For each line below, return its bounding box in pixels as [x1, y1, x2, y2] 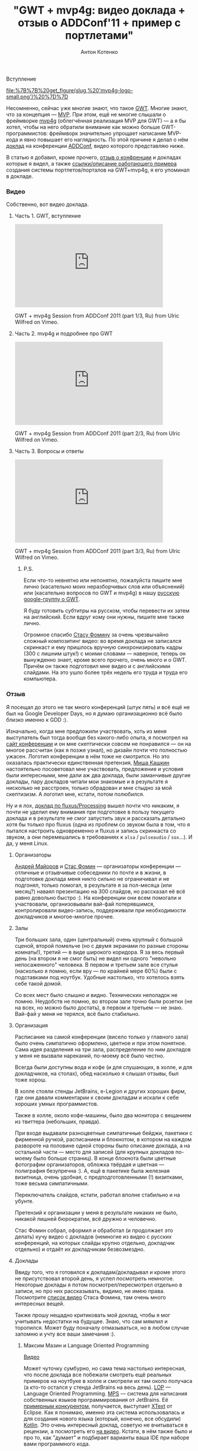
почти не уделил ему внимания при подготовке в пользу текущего [6, 808, 174, 815]
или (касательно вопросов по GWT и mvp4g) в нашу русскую [23, 590, 180, 597]
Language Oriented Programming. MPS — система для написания [23, 1389, 187, 1397]
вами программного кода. [23, 1440, 90, 1447]
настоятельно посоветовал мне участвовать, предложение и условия [6, 765, 183, 773]
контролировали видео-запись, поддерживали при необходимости [14, 906, 186, 913]
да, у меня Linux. [6, 839, 49, 847]
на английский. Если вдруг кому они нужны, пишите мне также [23, 613, 184, 620]
